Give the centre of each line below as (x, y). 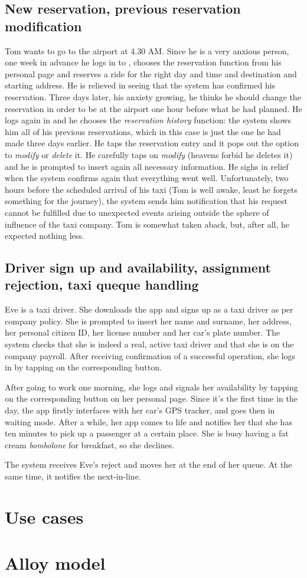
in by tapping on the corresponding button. (83, 367)
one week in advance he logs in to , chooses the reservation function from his (143, 62)
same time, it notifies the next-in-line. (73, 476)
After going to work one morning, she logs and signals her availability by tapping (151, 387)
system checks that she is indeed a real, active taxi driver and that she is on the (149, 344)
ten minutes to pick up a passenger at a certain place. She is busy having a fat (147, 433)
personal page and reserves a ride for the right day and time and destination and (151, 73)
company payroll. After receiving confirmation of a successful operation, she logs (150, 355)
